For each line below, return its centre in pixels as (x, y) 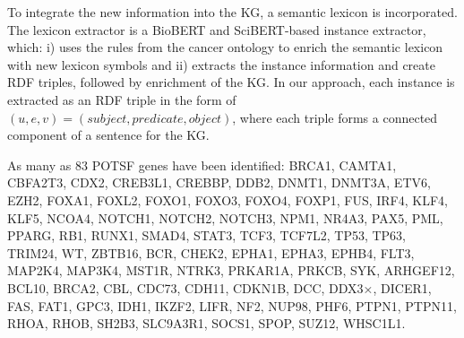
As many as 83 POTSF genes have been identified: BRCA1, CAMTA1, (202, 165)
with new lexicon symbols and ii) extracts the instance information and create (221, 64)
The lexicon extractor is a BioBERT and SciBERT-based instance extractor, (217, 29)
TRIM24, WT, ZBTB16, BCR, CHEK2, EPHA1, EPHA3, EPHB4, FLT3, (211, 252)
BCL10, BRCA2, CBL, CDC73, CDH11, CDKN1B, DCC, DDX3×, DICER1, (219, 287)
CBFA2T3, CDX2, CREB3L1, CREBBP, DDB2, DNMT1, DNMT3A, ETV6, (219, 182)
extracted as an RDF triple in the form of (122, 99)
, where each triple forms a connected (335, 117)
